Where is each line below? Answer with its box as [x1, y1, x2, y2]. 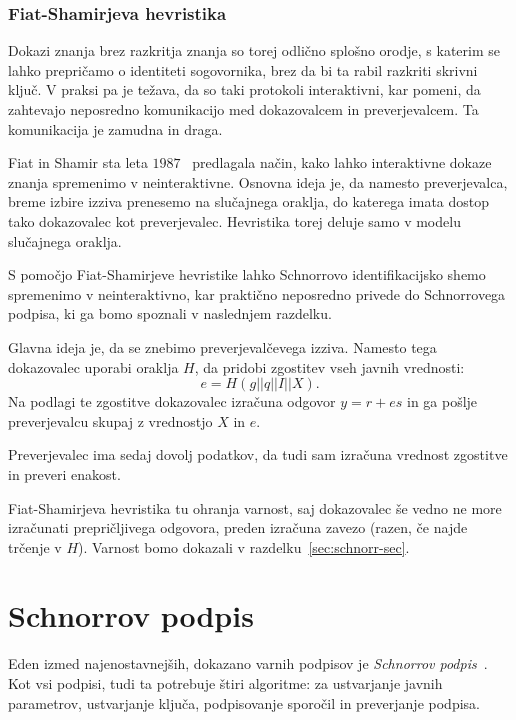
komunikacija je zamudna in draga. [8, 118, 223, 139]
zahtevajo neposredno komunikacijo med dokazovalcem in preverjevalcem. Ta [8, 99, 479, 119]
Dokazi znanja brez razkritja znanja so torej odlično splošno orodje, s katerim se [8, 40, 500, 61]
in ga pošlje [407, 391, 478, 412]
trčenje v [8, 536, 62, 557]
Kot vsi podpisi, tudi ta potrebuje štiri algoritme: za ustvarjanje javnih [8, 673, 443, 693]
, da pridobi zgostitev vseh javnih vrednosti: [194, 356, 465, 377]
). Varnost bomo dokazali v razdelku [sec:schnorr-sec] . [78, 536, 410, 557]
